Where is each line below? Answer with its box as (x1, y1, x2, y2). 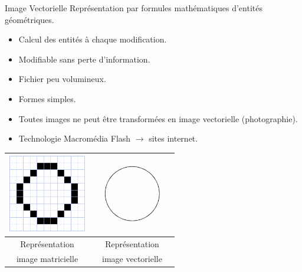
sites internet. (149, 132, 198, 145)
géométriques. (5, 13, 54, 25)
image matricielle (16, 252, 78, 264)
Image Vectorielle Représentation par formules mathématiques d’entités (5, 2, 262, 14)
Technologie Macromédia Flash (18, 132, 131, 145)
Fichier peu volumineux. (18, 73, 106, 85)
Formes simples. (18, 92, 76, 104)
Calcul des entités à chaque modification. (18, 33, 167, 45)
